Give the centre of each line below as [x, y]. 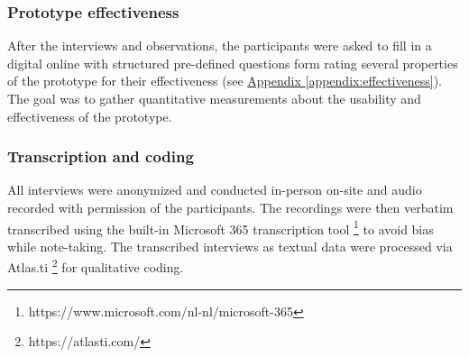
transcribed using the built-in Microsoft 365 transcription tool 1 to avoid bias [221, 227]
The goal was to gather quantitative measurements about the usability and [214, 98]
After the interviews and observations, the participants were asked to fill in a [220, 46]
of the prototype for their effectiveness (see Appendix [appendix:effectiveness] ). [225, 81]
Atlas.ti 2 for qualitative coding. [96, 266]
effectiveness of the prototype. [90, 116]
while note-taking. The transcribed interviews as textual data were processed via [230, 246]
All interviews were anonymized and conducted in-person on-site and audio [215, 190]
